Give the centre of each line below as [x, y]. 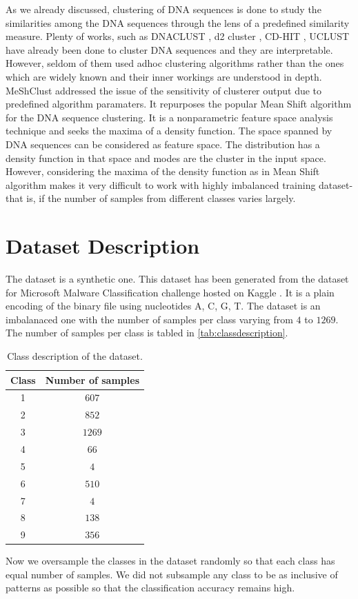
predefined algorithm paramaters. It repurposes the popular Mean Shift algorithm [179, 104]
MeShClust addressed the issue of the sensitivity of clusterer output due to [164, 90]
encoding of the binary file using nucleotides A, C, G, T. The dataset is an [163, 306]
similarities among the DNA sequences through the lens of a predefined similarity [178, 22]
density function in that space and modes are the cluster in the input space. [166, 158]
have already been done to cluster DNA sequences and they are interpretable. [169, 49]
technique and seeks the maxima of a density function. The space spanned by [169, 131]
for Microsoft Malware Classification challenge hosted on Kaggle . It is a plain [170, 292]
